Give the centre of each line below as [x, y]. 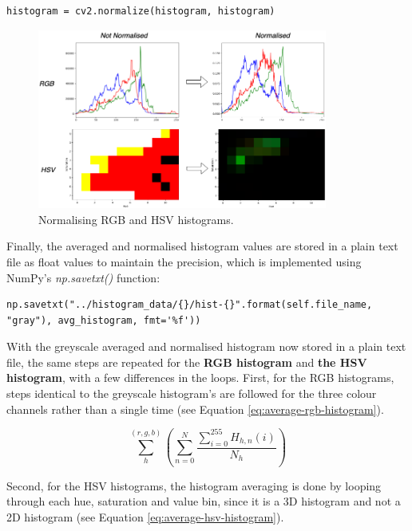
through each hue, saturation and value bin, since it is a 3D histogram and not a [204, 501]
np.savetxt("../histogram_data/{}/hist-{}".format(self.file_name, [190, 305]
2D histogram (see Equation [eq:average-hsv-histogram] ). [145, 516]
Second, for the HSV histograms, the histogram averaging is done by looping [194, 485]
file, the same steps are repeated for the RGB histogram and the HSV [187, 362]
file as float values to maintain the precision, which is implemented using [184, 261]
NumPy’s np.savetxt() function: [83, 277]
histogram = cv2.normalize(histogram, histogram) [141, 11]
